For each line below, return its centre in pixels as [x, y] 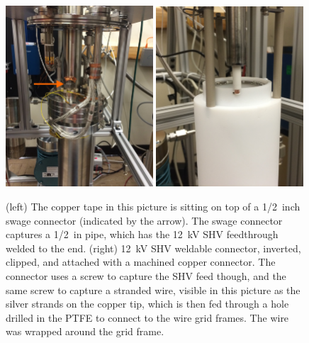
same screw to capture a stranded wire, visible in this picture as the [153, 289]
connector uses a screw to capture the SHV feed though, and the [146, 275]
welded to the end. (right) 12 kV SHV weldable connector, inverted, [153, 248]
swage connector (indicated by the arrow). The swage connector [144, 220]
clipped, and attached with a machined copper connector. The [141, 262]
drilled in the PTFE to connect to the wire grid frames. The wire [147, 317]
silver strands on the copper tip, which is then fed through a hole [147, 304]
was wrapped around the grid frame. [85, 331]
